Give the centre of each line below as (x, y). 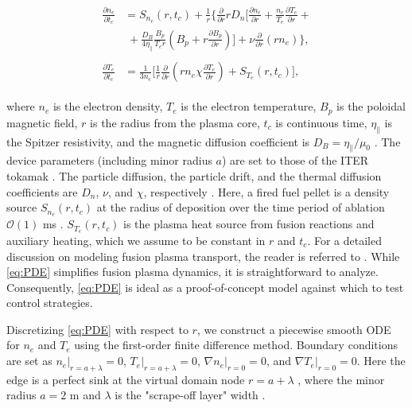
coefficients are (42, 191)
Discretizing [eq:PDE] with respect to (97, 329)
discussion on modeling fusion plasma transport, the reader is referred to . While (203, 256)
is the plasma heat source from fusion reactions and (249, 224)
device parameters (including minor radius (109, 160)
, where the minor (341, 379)
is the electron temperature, (249, 106)
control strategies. (50, 303)
